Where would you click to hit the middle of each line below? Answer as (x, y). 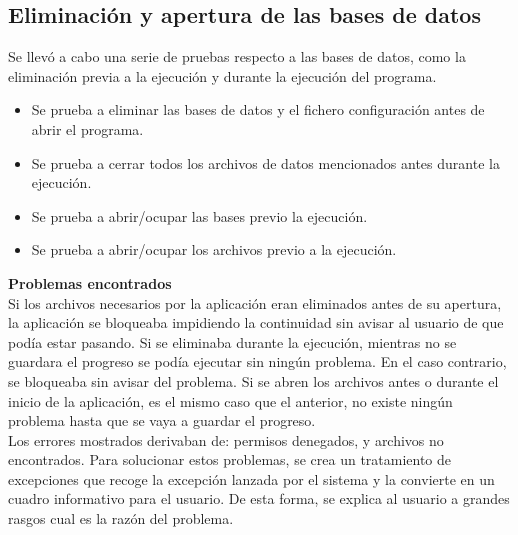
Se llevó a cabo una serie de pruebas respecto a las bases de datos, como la (237, 56)
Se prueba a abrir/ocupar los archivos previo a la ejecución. (214, 249)
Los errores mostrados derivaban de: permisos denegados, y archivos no (226, 439)
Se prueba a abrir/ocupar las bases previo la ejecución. (199, 215)
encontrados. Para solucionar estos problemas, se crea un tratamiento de (230, 459)
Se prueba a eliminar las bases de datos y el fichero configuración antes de (258, 109)
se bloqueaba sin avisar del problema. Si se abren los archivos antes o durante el (253, 380)
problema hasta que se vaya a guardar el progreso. (162, 420)
